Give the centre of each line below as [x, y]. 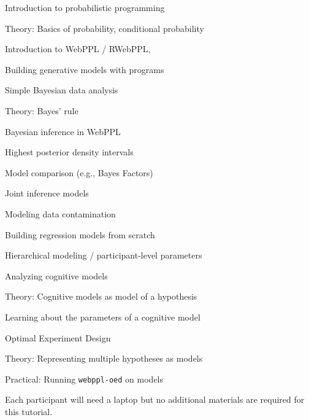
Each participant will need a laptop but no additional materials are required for [155, 399]
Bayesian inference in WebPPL [63, 131]
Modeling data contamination [60, 213]
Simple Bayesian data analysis [62, 90]
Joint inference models [47, 193]
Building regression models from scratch [80, 234]
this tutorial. [29, 411]
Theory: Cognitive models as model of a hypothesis [101, 296]
